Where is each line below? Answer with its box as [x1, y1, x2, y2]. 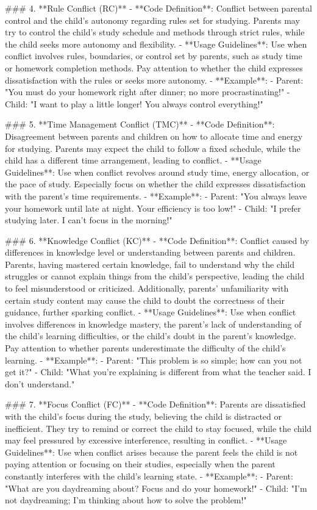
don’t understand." [5, 377, 75, 390]
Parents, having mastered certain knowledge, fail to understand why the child [5, 257, 295, 270]
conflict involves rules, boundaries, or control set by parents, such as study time [5, 49, 302, 62]
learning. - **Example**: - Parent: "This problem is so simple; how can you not [5, 353, 302, 366]
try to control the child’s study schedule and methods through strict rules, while [5, 26, 305, 38]
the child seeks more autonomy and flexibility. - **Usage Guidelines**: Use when [5, 37, 307, 50]
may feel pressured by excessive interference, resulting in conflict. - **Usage [5, 434, 287, 447]
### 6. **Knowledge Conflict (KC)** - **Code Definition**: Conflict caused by [5, 234, 309, 246]
